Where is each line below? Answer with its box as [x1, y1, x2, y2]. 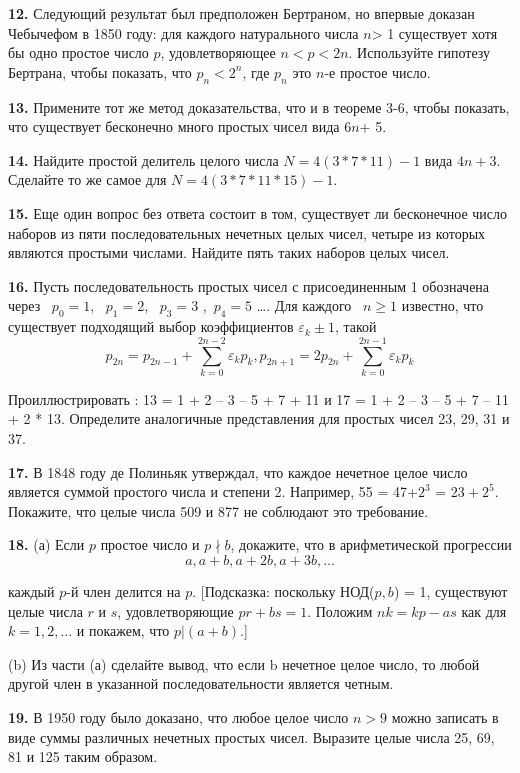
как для [461, 600, 507, 621]
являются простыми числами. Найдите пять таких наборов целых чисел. [8, 242, 450, 263]
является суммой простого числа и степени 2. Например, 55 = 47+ [8, 481, 418, 502]
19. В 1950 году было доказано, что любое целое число [8, 706, 349, 727]
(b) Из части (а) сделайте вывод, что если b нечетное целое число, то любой [8, 653, 480, 674]
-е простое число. [324, 61, 431, 82]
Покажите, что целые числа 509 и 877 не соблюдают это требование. [8, 500, 429, 521]
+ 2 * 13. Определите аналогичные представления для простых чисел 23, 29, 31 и [8, 408, 510, 429]
